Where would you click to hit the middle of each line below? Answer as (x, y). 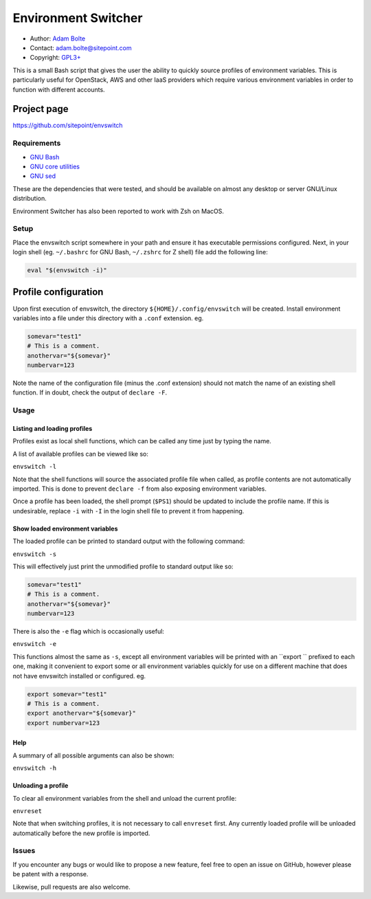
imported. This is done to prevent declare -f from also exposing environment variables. (140, 489)
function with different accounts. (59, 89)
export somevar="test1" (67, 694)
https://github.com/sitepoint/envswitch (68, 125)
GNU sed (43, 176)
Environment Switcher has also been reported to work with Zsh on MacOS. (119, 211)
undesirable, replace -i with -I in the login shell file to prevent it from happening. (128, 511)
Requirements (37, 143)
